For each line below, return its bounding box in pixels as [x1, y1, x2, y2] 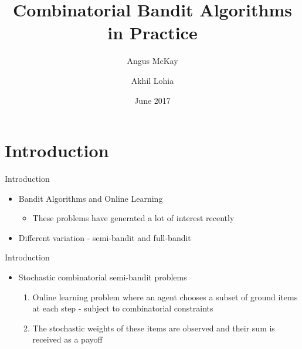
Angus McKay [127, 55, 178, 67]
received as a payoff [32, 333, 103, 345]
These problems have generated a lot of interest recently [32, 212, 235, 224]
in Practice [107, 21, 198, 45]
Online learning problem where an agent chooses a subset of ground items [32, 290, 298, 303]
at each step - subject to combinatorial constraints [32, 302, 213, 314]
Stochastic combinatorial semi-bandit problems [18, 271, 187, 283]
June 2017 [134, 94, 171, 106]
